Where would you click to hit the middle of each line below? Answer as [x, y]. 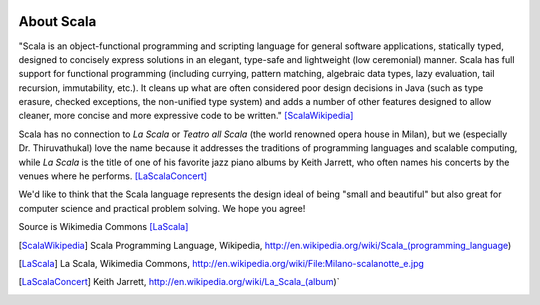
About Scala [57, 21]
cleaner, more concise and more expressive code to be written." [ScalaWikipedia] [186, 116]
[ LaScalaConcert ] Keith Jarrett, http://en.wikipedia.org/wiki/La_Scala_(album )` [179, 282]
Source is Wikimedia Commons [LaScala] [103, 227]
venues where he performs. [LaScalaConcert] [113, 176]
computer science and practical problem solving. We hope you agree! [162, 208]
